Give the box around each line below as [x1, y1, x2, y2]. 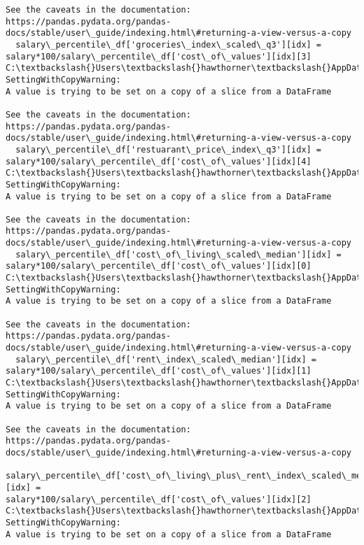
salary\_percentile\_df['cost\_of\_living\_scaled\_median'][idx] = [15, 249, 342, 260]
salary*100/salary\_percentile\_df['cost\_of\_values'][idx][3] [6, 51, 311, 62]
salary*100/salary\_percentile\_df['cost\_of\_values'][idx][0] [6, 261, 311, 271]
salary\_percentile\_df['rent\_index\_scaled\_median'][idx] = [15, 354, 316, 364]
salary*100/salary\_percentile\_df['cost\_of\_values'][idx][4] [6, 156, 311, 167]
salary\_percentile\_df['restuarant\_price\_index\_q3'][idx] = [15, 144, 322, 155]
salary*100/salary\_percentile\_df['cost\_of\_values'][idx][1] [6, 366, 311, 376]
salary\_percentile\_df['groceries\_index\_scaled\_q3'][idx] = [15, 39, 322, 50]
